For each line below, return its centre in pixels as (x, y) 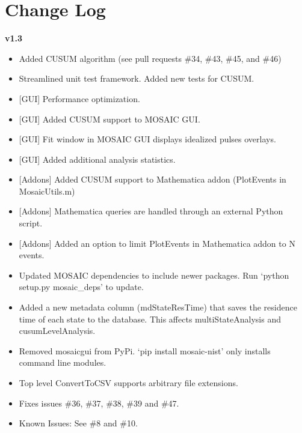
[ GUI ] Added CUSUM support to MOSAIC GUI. (109, 119)
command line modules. (63, 362)
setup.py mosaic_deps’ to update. (81, 287)
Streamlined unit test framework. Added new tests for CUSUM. (137, 78)
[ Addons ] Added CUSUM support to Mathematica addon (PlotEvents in (153, 179)
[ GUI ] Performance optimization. (79, 98)
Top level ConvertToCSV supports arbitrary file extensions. (128, 383)
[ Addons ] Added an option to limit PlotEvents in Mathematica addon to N (157, 243)
